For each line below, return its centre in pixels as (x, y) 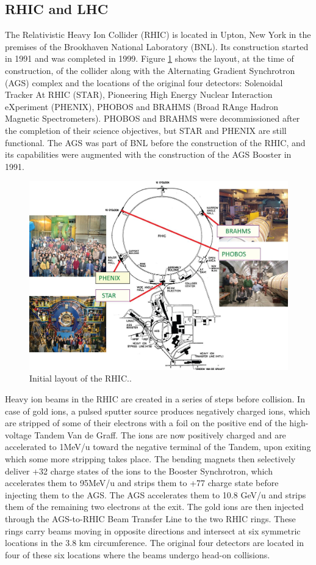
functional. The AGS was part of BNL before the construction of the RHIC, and (155, 142)
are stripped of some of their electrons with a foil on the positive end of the (146, 423)
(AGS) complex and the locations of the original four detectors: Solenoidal (144, 82)
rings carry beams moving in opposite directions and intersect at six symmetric (153, 530)
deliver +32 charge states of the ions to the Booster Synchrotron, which (139, 471)
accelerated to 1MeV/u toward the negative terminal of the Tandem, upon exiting (158, 447)
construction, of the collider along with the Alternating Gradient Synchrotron (150, 70)
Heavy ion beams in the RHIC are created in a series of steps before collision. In (155, 398)
